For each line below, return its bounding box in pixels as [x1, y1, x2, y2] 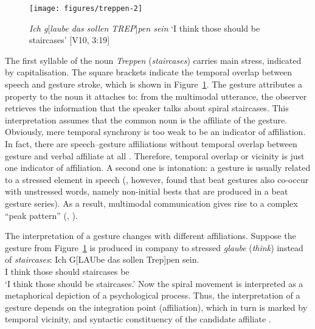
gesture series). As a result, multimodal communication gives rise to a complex [5, 196, 298, 209]
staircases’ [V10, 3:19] [29, 33, 110, 46]
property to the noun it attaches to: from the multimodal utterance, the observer [5, 89, 307, 102]
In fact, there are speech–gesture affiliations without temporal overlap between [5, 137, 297, 150]
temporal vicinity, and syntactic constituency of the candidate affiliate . [5, 313, 271, 325]
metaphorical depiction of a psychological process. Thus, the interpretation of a [5, 289, 300, 302]
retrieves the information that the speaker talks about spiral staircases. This [5, 102, 289, 114]
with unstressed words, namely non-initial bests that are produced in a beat [5, 185, 288, 198]
